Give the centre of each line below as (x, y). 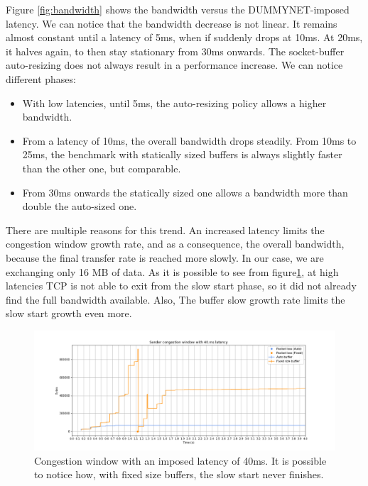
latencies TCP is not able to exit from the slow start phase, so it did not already (181, 286)
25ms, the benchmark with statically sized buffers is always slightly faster (182, 154)
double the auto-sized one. (80, 206)
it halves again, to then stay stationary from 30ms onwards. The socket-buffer (175, 51)
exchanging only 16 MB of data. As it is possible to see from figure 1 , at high (172, 271)
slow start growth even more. (69, 313)
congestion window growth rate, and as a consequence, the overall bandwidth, (175, 244)
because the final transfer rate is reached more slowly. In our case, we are (165, 257)
